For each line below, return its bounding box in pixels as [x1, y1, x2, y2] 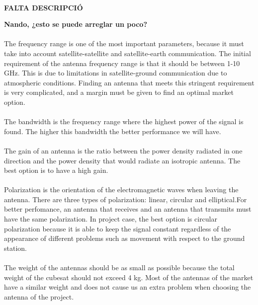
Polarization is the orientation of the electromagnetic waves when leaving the [4, 184, 239, 195]
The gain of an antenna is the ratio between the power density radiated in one [4, 145, 243, 155]
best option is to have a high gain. [4, 165, 108, 175]
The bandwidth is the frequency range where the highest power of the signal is [4, 116, 244, 127]
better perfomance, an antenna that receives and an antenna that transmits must [4, 204, 252, 214]
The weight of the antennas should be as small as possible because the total [4, 262, 235, 273]
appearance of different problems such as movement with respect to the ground [4, 233, 245, 243]
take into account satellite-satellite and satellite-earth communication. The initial [4, 48, 251, 58]
